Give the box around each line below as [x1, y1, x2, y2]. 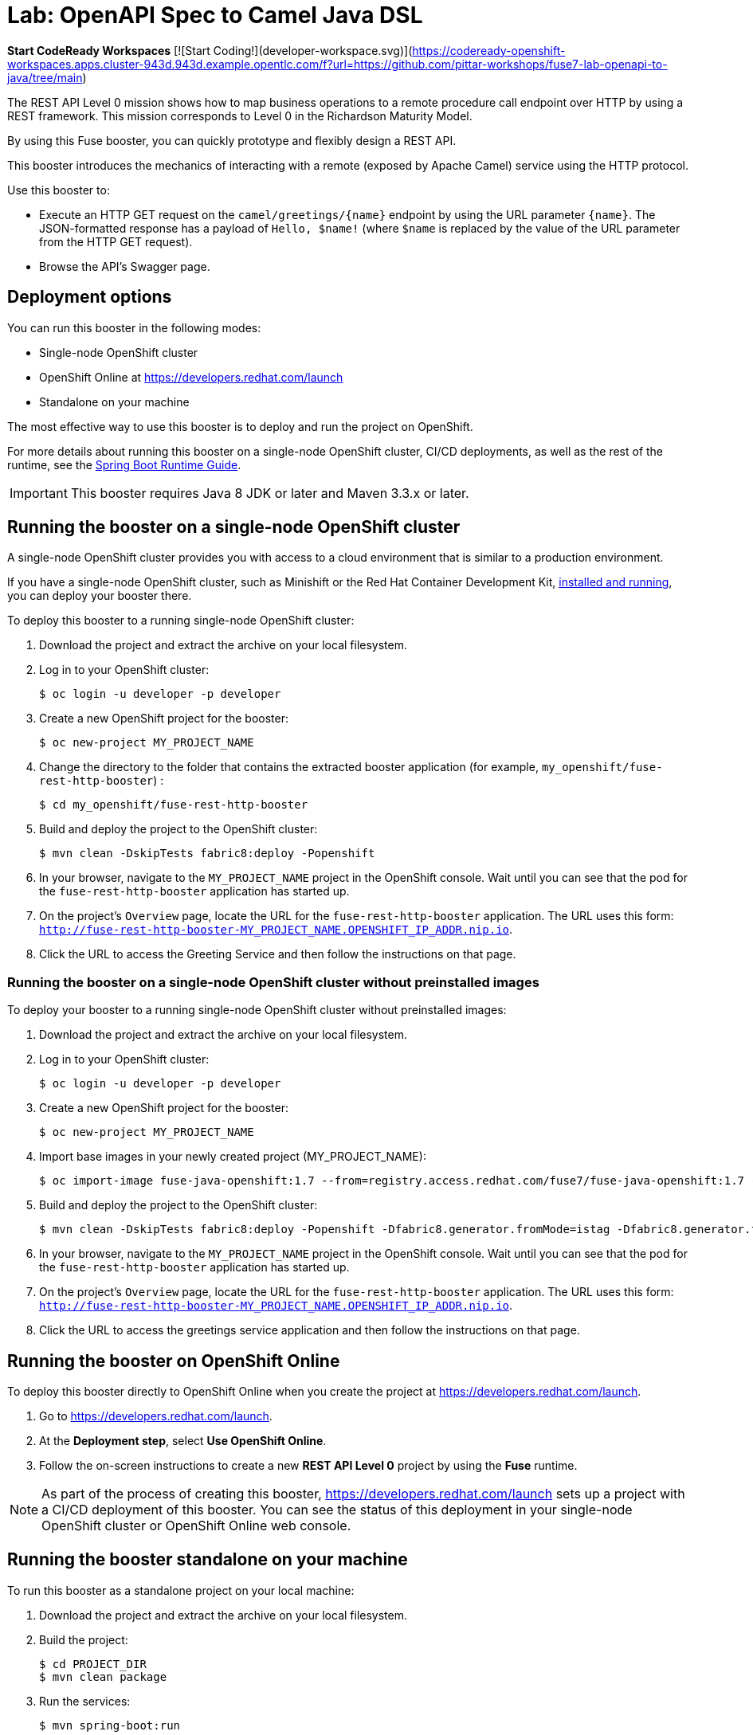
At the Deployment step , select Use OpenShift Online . [39, 1434, 327, 1448]
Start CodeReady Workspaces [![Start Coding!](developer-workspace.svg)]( [7, 43, 413, 57]
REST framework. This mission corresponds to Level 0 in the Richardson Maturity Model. [7, 108, 473, 123]
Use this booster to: [7, 182, 110, 197]
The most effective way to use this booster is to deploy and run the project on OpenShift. [7, 419, 473, 433]
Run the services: [39, 1694, 131, 1708]
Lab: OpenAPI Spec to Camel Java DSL [7, 2, 423, 29]
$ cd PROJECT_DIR [39, 1657, 147, 1670]
